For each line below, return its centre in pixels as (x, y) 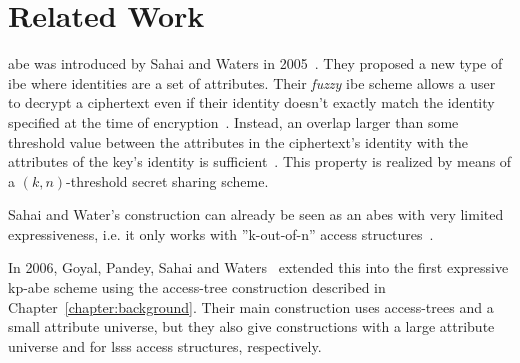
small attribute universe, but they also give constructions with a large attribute (251, 326)
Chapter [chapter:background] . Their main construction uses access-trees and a (251, 306)
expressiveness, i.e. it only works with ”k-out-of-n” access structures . (221, 233)
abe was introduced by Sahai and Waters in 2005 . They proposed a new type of (255, 63)
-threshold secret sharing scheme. (167, 180)
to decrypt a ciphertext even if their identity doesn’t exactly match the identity (251, 102)
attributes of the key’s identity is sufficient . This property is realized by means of (260, 161)
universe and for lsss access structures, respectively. (165, 345)
